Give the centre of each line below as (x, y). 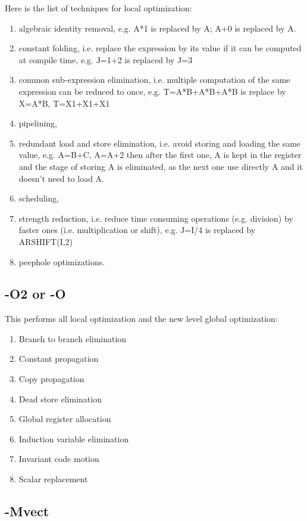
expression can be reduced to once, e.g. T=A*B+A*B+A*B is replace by (152, 91)
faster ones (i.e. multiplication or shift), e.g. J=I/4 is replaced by (137, 230)
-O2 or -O (35, 294)
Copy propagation (51, 379)
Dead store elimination (60, 398)
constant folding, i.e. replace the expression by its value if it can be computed (160, 48)
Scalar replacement (53, 479)
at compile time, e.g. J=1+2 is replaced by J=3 (106, 59)
